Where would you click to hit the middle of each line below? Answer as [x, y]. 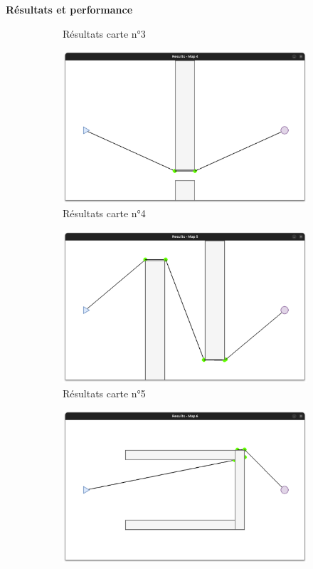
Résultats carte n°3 [104, 33]
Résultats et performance [69, 9]
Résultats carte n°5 [104, 393]
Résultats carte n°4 [104, 213]
